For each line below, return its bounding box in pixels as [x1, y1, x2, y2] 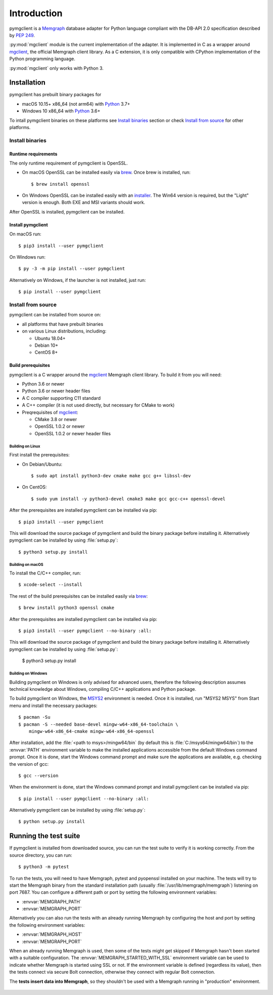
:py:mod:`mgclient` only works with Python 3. [9, 65, 104, 71]
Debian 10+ [34, 342, 59, 348]
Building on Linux [9, 443, 40, 449]
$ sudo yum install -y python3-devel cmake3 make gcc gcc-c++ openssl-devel [31, 496, 226, 502]
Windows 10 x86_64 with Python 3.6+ [22, 108, 101, 114]
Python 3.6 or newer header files [22, 388, 90, 394]
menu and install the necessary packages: [9, 702, 98, 709]
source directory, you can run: [9, 852, 73, 858]
